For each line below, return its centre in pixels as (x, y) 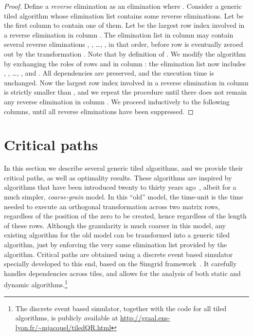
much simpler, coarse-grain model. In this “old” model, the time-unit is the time (124, 197)
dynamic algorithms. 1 (36, 284)
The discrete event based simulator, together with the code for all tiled (121, 308)
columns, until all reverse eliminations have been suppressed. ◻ (99, 111)
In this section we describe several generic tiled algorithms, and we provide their (124, 168)
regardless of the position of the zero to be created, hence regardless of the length (125, 216)
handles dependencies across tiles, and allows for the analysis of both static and (122, 273)
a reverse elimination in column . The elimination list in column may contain (119, 34)
